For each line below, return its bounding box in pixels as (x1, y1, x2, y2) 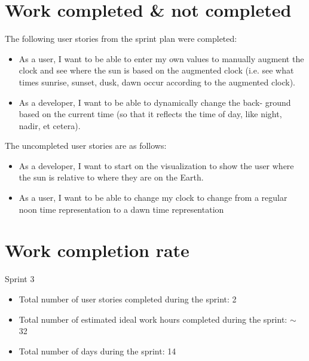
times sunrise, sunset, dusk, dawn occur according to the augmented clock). (19, 75, 295, 88)
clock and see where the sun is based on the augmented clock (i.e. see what (19, 64, 294, 77)
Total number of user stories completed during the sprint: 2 (19, 292, 237, 305)
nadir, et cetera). (19, 119, 81, 131)
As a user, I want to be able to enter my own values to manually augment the (19, 52, 304, 65)
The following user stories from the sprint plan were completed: (5, 32, 237, 45)
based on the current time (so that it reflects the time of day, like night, (19, 108, 282, 120)
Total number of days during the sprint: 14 (19, 344, 176, 357)
